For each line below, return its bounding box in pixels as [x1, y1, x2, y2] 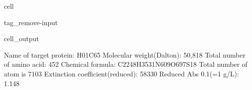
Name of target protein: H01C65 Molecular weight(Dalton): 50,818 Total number [4, 49, 246, 60]
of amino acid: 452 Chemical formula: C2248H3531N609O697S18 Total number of [4, 59, 248, 69]
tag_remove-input [4, 17, 58, 27]
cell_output [4, 33, 39, 44]
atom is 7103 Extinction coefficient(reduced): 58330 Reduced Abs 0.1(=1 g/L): [4, 68, 239, 78]
